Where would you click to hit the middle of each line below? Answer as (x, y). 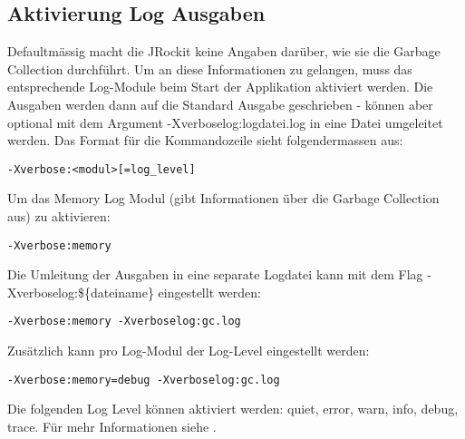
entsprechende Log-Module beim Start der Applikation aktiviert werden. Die (220, 87)
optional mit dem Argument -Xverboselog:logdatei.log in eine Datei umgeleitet (225, 122)
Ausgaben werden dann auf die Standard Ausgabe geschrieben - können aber (220, 104)
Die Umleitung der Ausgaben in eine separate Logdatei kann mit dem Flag (215, 274)
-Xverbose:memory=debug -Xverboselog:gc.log (144, 380)
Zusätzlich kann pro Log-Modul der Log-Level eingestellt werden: (189, 351)
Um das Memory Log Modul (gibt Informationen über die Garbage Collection (223, 198)
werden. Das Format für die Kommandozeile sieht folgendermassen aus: (205, 140)
